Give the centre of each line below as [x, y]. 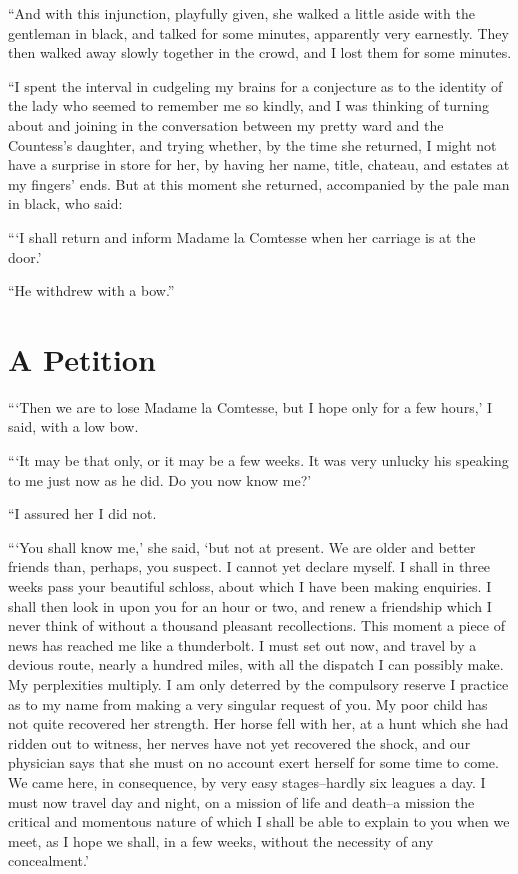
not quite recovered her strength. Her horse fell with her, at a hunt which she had [258, 723]
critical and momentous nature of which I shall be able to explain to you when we [259, 821]
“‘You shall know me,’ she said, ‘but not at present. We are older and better [242, 546]
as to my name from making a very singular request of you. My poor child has [248, 703]
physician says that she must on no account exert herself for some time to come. [253, 762]
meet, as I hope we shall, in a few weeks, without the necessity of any [221, 840]
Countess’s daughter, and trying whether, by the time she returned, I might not [252, 144]
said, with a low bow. [73, 426]
